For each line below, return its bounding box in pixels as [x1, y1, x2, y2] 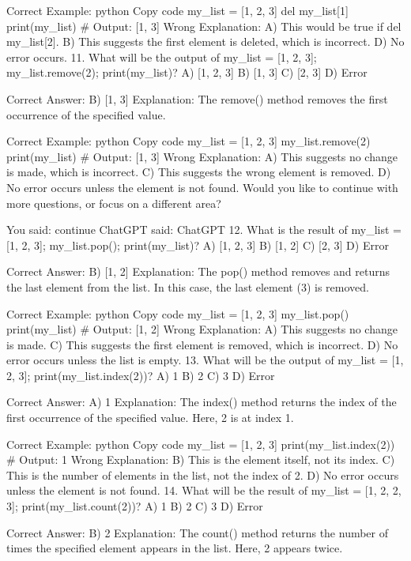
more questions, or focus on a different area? [6, 194, 221, 211]
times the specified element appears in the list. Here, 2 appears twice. [6, 540, 343, 556]
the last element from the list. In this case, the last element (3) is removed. [6, 278, 369, 295]
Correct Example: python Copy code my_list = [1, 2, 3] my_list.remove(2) [6, 133, 371, 149]
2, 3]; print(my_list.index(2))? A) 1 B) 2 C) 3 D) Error [6, 367, 275, 383]
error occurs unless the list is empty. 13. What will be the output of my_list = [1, [6, 352, 404, 368]
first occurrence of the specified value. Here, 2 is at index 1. [6, 409, 294, 426]
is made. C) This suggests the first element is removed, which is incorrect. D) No [6, 336, 398, 352]
